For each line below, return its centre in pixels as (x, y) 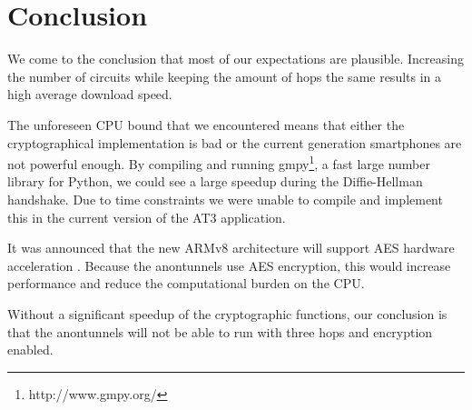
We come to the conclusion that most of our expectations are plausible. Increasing (236, 59)
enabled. (30, 350)
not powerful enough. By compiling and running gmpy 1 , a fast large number (219, 162)
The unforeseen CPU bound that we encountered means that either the (206, 124)
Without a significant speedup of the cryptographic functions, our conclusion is (227, 313)
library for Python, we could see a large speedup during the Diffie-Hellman (215, 181)
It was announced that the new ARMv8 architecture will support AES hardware (231, 248)
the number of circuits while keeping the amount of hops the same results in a (225, 76)
